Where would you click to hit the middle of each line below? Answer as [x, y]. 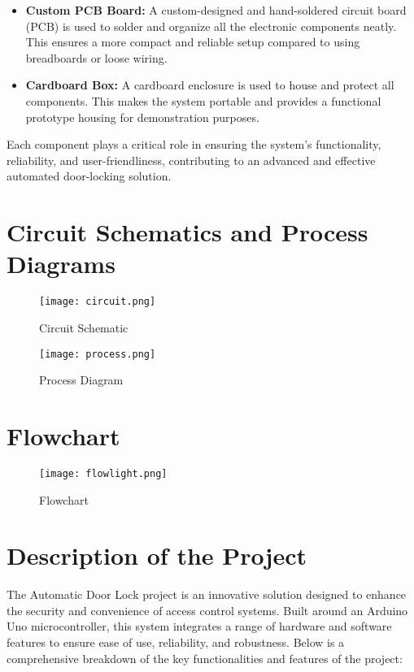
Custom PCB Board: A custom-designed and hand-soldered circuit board [216, 10]
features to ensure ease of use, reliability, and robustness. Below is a [176, 642]
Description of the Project [157, 555]
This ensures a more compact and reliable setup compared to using [193, 42]
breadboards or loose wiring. [96, 57]
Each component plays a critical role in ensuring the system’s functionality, [194, 144]
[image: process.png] [98, 354]
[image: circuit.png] [98, 302]
